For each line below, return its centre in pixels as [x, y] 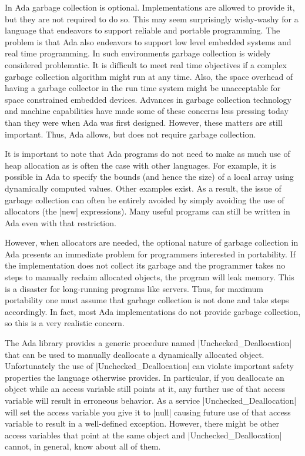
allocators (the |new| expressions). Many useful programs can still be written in [148, 211]
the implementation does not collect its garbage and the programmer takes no [145, 265]
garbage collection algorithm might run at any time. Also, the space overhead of [149, 76]
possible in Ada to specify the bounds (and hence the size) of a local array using [149, 177]
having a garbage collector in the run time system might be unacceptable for [143, 88]
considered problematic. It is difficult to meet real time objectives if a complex [146, 64]
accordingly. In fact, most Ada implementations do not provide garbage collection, [153, 311]
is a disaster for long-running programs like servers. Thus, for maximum [134, 288]
